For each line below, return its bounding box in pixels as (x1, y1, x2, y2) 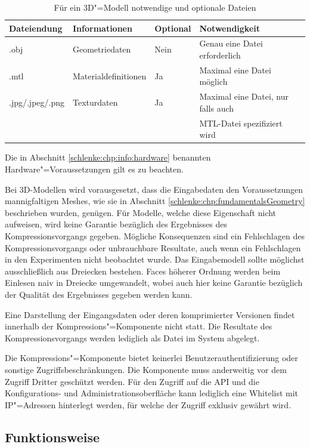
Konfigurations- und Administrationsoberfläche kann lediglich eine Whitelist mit (5, 387, 299, 399)
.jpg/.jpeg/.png (9, 96, 64, 109)
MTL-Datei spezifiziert (199, 116, 283, 129)
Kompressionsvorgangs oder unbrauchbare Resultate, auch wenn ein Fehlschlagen (5, 241, 301, 254)
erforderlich (199, 49, 241, 61)
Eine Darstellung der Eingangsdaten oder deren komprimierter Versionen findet (5, 308, 295, 320)
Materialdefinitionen (73, 69, 147, 82)
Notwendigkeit (199, 21, 261, 34)
